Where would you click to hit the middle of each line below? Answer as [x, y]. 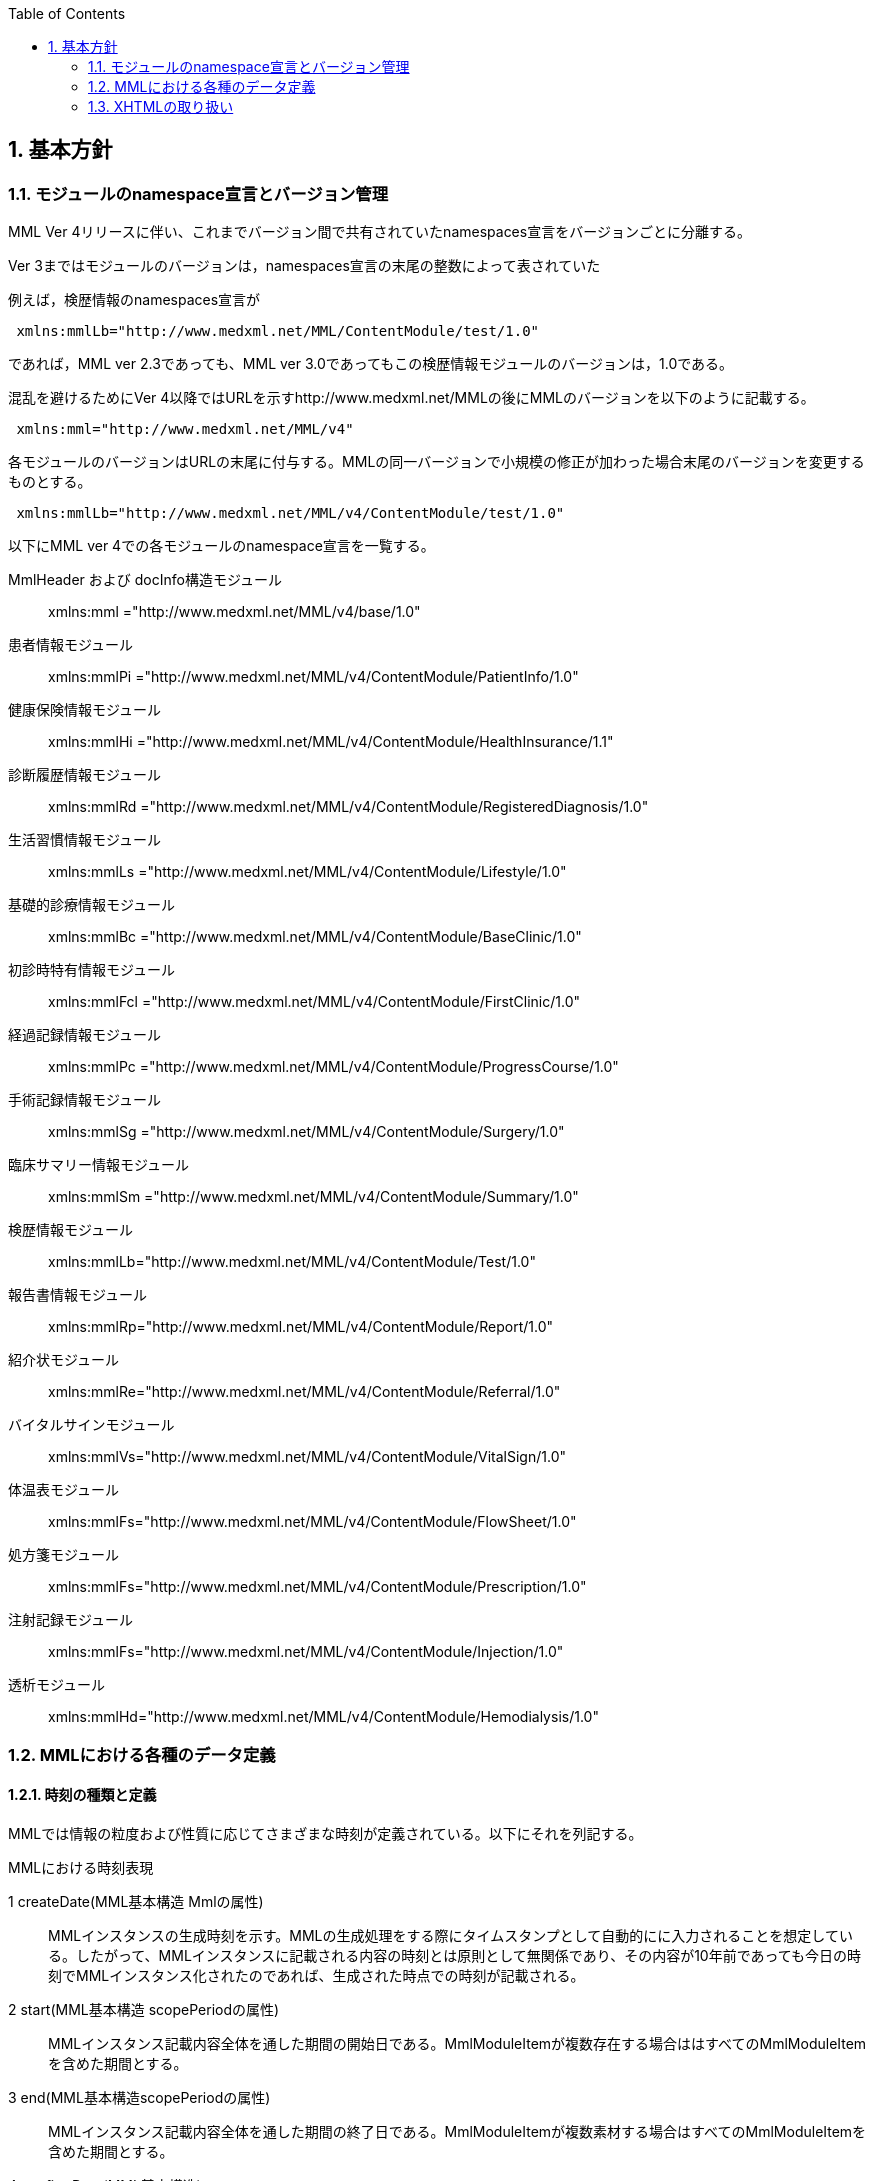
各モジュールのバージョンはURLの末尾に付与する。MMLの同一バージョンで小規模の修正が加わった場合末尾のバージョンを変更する [436, 462]
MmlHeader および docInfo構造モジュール [145, 580]
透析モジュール [57, 1685]
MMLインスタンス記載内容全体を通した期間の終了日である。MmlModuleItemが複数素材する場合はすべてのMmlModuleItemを [457, 2131]
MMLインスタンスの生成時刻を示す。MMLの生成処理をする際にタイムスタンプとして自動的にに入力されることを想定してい [450, 1935]
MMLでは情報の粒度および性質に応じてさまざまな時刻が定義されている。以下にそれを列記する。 [325, 1833]
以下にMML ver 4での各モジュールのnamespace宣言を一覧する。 [221, 546]
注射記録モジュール [71, 1620]
